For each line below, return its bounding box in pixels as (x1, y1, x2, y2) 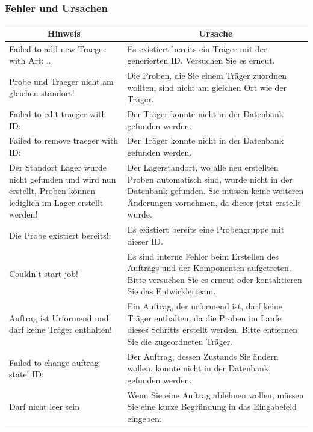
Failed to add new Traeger (9, 42, 106, 55)
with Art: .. (9, 54, 51, 67)
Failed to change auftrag (9, 356, 99, 368)
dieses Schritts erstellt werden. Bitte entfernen (127, 323, 298, 336)
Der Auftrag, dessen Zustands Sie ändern (127, 350, 279, 362)
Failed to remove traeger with (9, 134, 119, 147)
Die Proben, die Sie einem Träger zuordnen (127, 69, 287, 81)
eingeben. (127, 412, 162, 425)
